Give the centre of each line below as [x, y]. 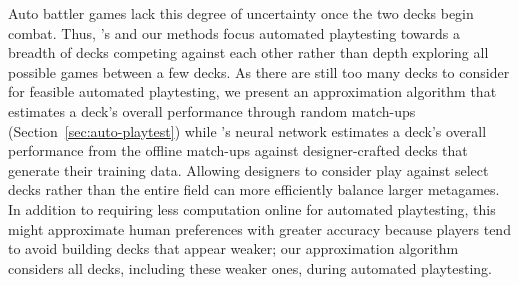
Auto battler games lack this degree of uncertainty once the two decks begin [241, 13]
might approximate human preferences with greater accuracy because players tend [259, 228]
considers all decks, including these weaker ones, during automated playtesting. [250, 267]
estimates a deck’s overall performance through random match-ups [212, 110]
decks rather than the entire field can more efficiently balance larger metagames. [254, 189]
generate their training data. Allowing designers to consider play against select [248, 169]
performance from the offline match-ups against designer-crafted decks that [238, 150]
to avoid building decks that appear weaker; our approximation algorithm [233, 248]
